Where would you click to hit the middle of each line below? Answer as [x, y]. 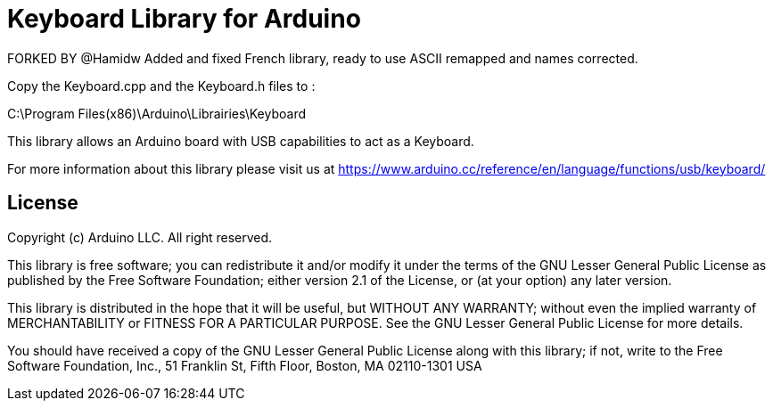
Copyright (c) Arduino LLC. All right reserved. [140, 237]
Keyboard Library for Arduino [184, 19]
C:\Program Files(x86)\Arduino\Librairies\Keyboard [156, 113]
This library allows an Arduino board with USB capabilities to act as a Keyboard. [241, 141]
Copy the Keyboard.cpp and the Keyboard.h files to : [161, 86]
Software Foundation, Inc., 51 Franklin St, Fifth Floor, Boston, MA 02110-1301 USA [245, 365]
